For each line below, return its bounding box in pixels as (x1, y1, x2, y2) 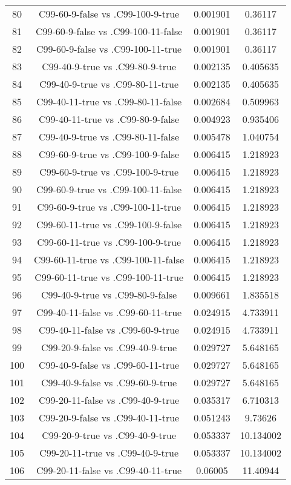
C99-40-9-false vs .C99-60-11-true (39, 358, 180, 372)
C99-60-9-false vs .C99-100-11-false (35, 24, 183, 38)
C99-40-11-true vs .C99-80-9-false (39, 112, 180, 126)
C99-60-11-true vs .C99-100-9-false (36, 217, 182, 231)
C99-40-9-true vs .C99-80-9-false (41, 288, 177, 302)
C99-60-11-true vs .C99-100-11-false (34, 252, 185, 266)
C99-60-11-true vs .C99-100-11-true (34, 270, 184, 284)
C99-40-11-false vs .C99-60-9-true (39, 323, 180, 337)
